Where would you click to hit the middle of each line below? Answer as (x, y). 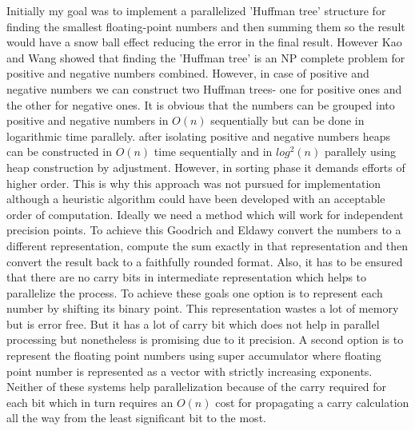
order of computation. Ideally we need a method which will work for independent (205, 214)
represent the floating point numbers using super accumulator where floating (194, 355)
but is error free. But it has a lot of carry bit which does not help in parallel (193, 323)
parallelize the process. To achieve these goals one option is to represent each (195, 292)
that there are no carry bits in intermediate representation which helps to (187, 277)
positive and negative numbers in (88, 120)
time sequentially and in (213, 152)
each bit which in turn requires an (90, 402)
